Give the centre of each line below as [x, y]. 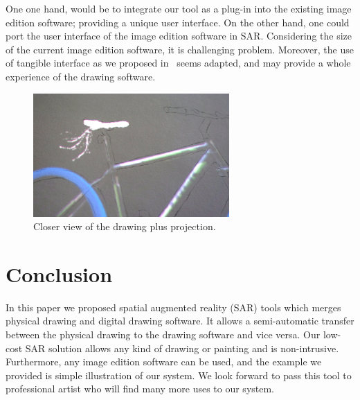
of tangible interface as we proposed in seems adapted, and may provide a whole [178, 63]
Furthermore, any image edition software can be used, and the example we [164, 362]
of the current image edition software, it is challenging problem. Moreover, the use [180, 49]
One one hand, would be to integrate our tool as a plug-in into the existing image [179, 8]
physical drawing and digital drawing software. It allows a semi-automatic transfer [180, 321]
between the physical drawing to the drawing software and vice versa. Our [163, 334]
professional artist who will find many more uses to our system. [140, 389]
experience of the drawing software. [81, 76]
